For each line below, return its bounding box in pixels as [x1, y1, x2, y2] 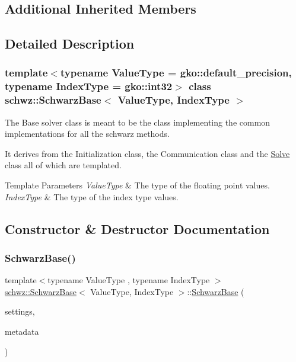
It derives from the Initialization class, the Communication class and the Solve [5, 147, 290, 159]
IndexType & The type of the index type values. [5, 190, 179, 203]
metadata [5, 325, 39, 337]
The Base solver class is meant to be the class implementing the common [5, 116, 270, 128]
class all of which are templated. [5, 159, 122, 171]
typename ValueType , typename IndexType [47, 274, 210, 286]
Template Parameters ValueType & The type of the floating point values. [5, 179, 270, 191]
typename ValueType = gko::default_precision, [60, 65, 292, 80]
